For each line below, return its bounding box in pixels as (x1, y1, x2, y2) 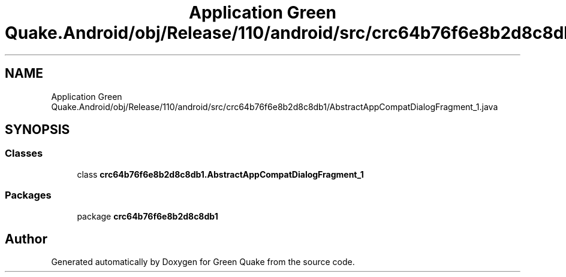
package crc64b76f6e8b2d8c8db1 (77, 211, 218, 221)
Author (5, 231, 47, 246)
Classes (5, 147, 43, 160)
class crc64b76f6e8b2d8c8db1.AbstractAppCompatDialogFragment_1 (77, 169, 364, 179)
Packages (5, 189, 52, 202)
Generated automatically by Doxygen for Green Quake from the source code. (51, 257, 355, 267)
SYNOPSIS (5, 122, 70, 138)
